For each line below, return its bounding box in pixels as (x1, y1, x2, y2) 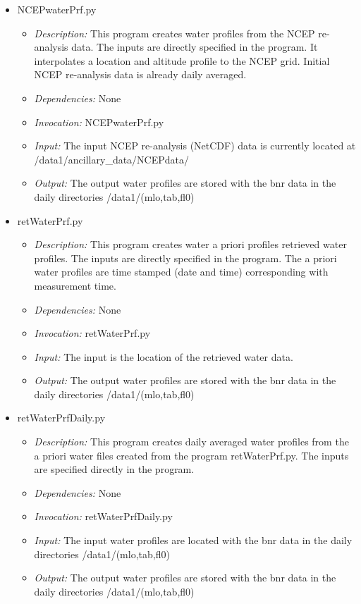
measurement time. (34, 278, 116, 292)
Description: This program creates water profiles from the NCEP (34, 25, 315, 40)
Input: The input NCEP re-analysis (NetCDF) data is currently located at (34, 138, 356, 153)
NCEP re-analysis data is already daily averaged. (34, 67, 247, 82)
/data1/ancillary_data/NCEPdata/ (34, 152, 190, 166)
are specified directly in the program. (34, 462, 195, 476)
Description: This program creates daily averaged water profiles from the (34, 434, 349, 449)
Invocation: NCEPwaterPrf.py (34, 114, 164, 129)
